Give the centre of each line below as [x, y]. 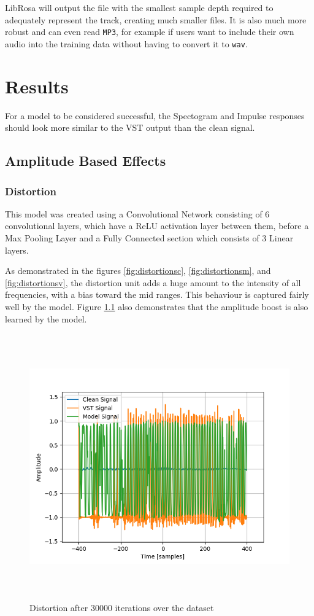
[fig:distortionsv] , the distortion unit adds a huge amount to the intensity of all [153, 282]
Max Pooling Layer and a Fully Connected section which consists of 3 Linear [149, 238]
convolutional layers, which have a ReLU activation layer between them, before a [157, 226]
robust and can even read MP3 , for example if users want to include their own [150, 32]
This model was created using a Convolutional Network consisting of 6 [137, 213]
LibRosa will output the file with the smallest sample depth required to [139, 7]
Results [37, 86]
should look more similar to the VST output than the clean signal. [130, 127]
